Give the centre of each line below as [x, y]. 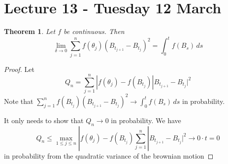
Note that [19, 101]
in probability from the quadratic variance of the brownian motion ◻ [109, 155]
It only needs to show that [44, 120]
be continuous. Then [94, 31]
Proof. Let [19, 69]
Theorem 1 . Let [30, 31]
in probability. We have [146, 120]
